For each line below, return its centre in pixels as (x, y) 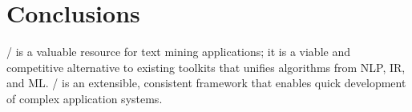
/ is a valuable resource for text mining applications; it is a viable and (178, 52)
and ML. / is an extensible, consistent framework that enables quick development (206, 83)
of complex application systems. (85, 98)
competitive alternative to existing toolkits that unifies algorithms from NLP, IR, (206, 67)
